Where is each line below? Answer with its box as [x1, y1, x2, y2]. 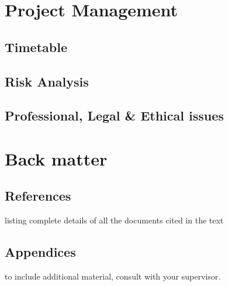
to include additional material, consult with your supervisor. [5, 270, 221, 282]
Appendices [5, 243, 76, 261]
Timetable [5, 37, 67, 56]
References [5, 187, 71, 205]
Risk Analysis [5, 72, 89, 90]
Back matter [5, 146, 108, 170]
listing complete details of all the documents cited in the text [5, 214, 224, 226]
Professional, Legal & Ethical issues [5, 106, 224, 125]
